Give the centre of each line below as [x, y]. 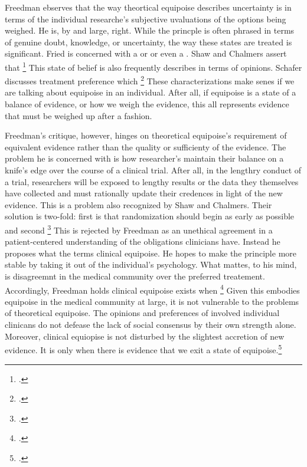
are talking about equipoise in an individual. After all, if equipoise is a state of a [151, 92]
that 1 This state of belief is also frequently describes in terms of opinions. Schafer [153, 66]
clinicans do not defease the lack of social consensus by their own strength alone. [151, 325]
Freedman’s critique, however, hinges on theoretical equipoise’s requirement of [146, 135]
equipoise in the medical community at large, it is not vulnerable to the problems [152, 301]
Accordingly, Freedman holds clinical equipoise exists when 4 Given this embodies [152, 289]
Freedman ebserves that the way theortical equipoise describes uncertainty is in [148, 7]
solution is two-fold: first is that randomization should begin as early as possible [150, 216]
